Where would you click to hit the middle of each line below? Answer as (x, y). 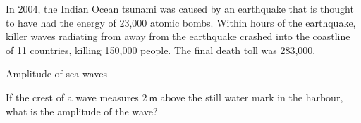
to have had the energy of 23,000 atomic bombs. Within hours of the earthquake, (181, 22)
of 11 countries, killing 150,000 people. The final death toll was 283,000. (161, 50)
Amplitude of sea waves (57, 73)
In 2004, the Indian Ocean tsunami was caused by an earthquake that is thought (180, 8)
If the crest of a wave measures (72, 97)
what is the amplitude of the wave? (82, 111)
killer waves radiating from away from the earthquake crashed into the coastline (178, 36)
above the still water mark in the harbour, (252, 97)
